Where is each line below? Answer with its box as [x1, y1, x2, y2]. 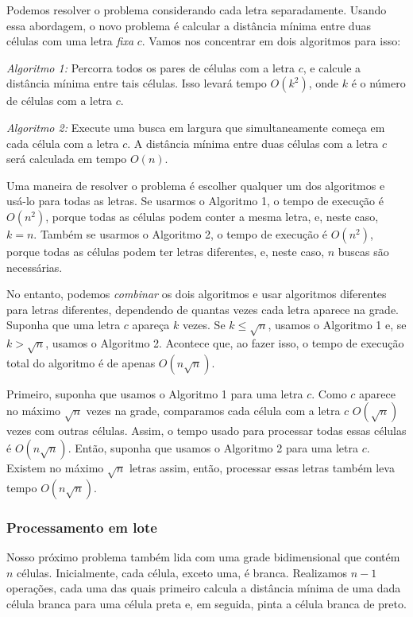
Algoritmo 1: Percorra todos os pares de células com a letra [6, 59, 295, 76]
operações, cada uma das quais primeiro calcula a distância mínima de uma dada [6, 580, 401, 596]
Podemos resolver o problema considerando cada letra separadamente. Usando [6, 2, 387, 17]
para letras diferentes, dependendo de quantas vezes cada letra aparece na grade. [6, 301, 399, 317]
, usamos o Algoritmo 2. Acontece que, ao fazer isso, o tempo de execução [45, 335, 404, 351]
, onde [308, 75, 339, 91]
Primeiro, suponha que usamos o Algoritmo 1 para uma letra [6, 385, 303, 402]
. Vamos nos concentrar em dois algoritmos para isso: [141, 33, 401, 49]
